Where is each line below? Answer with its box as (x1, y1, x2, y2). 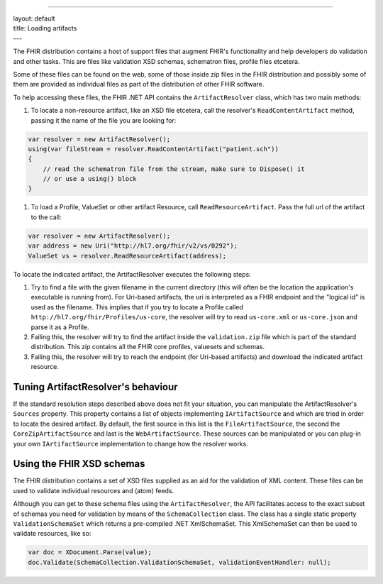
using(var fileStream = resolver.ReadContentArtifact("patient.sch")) (28, 145, 279, 153)
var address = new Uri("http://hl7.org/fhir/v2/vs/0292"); (28, 242, 238, 250)
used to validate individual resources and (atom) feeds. (13, 486, 174, 495)
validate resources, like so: (13, 529, 91, 538)
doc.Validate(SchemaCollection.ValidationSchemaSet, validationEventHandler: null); (28, 558, 331, 566)
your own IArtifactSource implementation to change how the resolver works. (13, 439, 248, 448)
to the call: (30, 213, 62, 221)
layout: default (13, 14, 55, 23)
